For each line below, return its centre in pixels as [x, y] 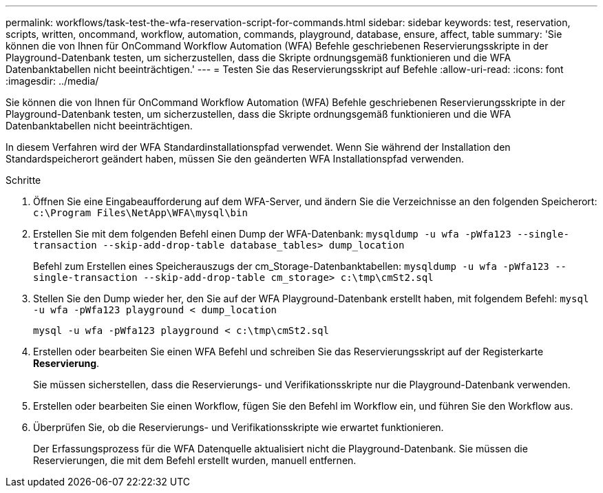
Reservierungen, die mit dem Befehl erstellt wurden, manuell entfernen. [195, 460]
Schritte [23, 180]
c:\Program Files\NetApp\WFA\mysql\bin [140, 213]
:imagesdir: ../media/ [52, 81]
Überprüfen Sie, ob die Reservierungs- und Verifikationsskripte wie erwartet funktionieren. [239, 427]
